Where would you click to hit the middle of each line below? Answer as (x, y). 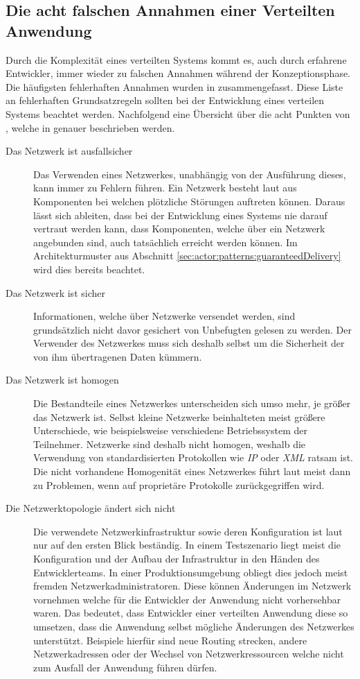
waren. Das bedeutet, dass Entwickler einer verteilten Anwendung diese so (191, 613)
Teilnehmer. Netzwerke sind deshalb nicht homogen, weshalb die (170, 444)
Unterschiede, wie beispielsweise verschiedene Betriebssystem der (170, 430)
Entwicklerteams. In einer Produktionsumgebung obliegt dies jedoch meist (191, 572)
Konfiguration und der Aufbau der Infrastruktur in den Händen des (177, 558)
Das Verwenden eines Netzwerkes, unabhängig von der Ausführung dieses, (190, 174)
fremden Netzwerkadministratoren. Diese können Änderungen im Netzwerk (192, 586)
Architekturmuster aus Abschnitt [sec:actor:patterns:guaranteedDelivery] (187, 256)
